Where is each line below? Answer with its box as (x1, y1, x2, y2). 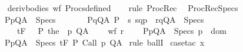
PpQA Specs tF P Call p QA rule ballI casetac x (4, 36, 205, 48)
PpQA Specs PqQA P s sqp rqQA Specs (4, 13, 204, 25)
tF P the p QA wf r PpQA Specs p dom (16, 25, 227, 37)
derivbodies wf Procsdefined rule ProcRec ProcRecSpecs (7, 2, 238, 13)
